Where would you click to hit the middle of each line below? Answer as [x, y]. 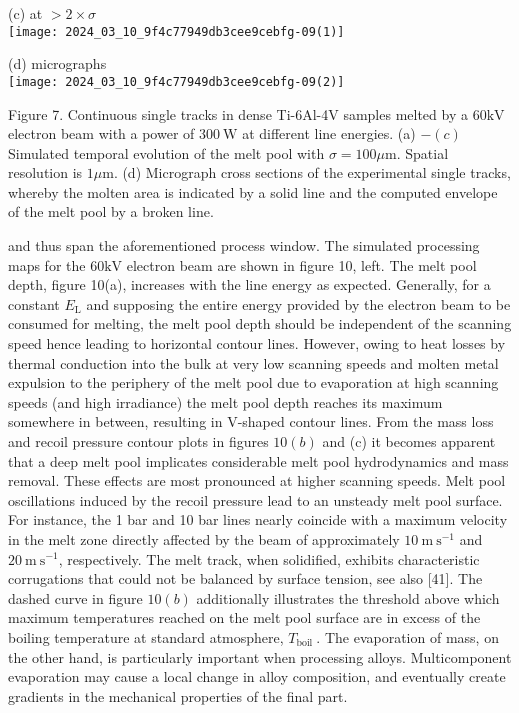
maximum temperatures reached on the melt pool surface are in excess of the [244, 617]
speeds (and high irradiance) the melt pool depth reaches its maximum [225, 401]
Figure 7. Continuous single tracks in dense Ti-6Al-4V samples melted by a [238, 113]
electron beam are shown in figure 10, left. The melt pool [301, 264]
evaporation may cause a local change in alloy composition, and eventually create [257, 676]
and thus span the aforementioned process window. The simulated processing [244, 245]
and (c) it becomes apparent [409, 441]
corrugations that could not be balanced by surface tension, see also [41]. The [245, 578]
